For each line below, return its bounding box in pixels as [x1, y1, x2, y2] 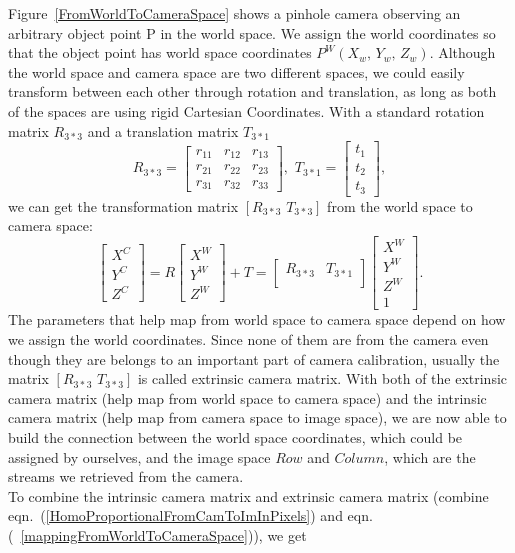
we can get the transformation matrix [8, 195, 239, 216]
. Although [429, 42, 496, 63]
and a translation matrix [87, 120, 239, 141]
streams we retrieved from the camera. [8, 466, 244, 487]
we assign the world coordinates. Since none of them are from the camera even [8, 329, 489, 350]
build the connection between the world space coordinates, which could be [8, 427, 463, 447]
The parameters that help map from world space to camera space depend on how [8, 309, 506, 330]
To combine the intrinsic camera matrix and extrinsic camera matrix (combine [8, 485, 489, 506]
